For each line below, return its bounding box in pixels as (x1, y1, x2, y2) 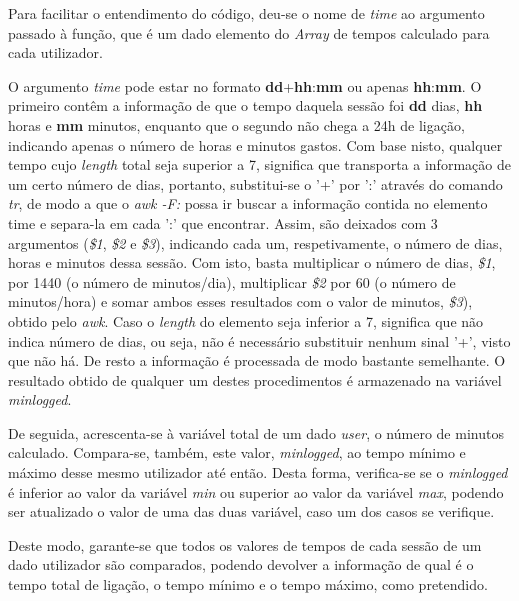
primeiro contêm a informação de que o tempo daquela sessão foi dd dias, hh (8, 95, 483, 116)
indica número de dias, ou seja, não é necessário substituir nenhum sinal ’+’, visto (8, 330, 511, 351)
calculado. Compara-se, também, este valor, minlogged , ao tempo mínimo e (8, 442, 466, 463)
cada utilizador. (8, 42, 103, 63)
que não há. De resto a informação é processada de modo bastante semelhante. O (8, 350, 506, 371)
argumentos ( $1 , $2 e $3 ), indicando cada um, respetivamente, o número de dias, (8, 232, 503, 253)
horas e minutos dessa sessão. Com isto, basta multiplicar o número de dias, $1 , (8, 252, 496, 273)
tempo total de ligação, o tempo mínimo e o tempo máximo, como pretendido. (8, 574, 488, 595)
